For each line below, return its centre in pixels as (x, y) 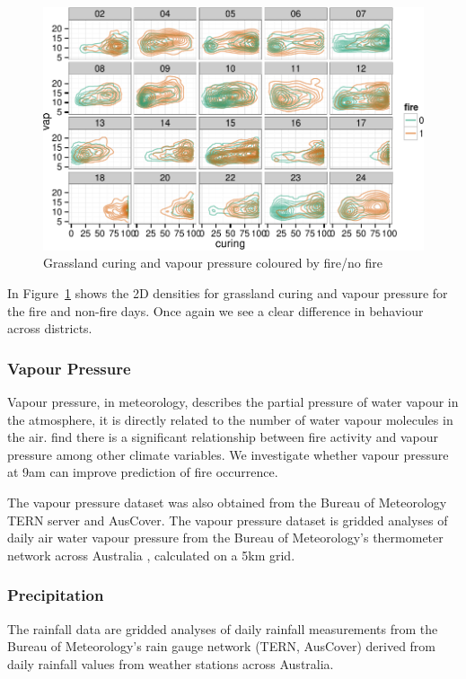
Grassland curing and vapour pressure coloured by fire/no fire (213, 263)
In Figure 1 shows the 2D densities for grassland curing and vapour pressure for (228, 292)
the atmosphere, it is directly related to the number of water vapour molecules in (230, 419)
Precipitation (56, 595)
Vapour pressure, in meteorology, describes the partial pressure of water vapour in (233, 401)
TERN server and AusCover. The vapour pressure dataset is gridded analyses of (228, 520)
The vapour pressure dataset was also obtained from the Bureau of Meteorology (227, 502)
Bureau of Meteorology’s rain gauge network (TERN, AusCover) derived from (222, 646)
